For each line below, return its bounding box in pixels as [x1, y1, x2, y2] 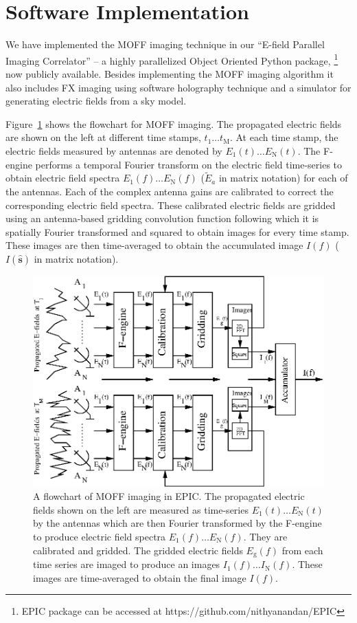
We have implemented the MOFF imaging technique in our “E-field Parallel [5, 37, 325, 52]
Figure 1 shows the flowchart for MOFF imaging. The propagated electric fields [5, 116, 342, 131]
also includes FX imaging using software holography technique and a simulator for [5, 80, 352, 94]
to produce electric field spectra [33, 529, 166, 543]
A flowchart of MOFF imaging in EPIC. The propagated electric [33, 489, 305, 503]
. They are [243, 529, 288, 543]
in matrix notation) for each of [218, 171, 348, 185]
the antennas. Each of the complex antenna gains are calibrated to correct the [5, 184, 334, 198]
